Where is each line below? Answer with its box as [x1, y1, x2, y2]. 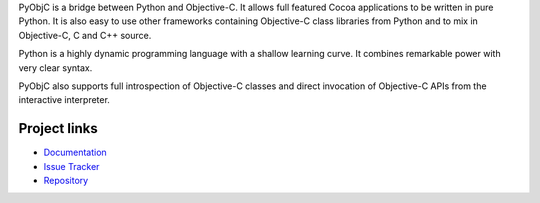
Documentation [43, 146, 107, 159]
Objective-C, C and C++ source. [18, 29, 152, 41]
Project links [18, 120, 99, 137]
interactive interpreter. [18, 94, 110, 106]
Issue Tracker [43, 160, 100, 172]
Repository [43, 175, 89, 187]
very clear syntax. [18, 61, 93, 74]
